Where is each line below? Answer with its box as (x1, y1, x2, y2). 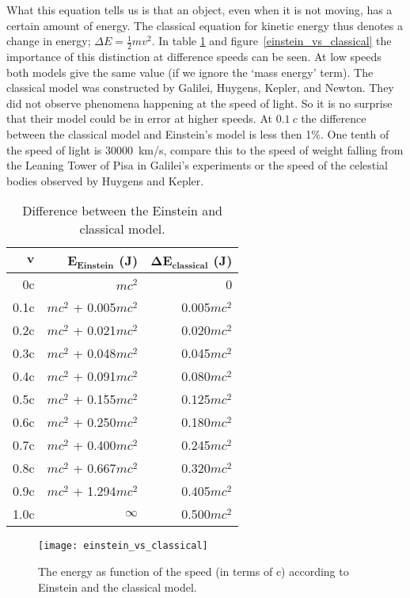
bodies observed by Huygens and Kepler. (6, 172, 204, 189)
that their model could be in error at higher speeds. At (6, 110, 272, 127)
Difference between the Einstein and (22, 201, 222, 220)
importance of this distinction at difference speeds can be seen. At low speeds (6, 48, 382, 65)
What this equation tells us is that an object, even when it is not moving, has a (6, 2, 393, 17)
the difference (301, 110, 366, 127)
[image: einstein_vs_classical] (38, 540, 208, 552)
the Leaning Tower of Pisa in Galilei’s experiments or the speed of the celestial (6, 157, 389, 173)
